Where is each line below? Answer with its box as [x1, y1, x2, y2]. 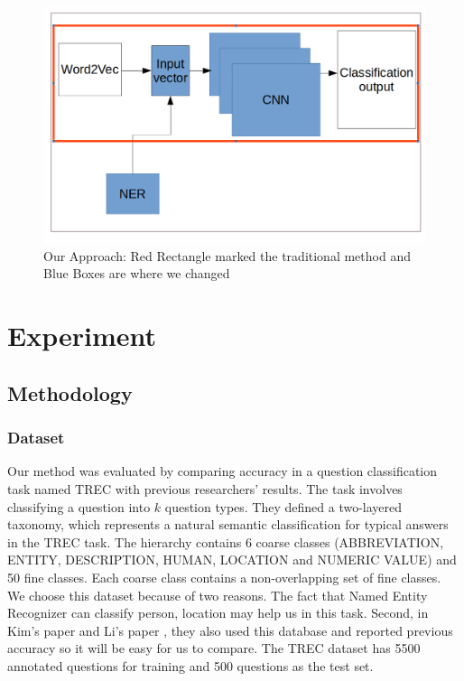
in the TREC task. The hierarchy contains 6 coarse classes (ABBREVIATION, [7, 532, 444, 551]
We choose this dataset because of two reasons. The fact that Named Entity [7, 585, 428, 604]
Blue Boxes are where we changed [43, 264, 230, 283]
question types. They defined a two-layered [164, 497, 403, 516]
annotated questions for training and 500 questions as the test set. [7, 656, 374, 675]
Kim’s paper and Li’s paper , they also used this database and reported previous [7, 620, 453, 639]
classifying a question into [7, 497, 151, 516]
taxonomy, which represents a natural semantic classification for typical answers [7, 515, 449, 534]
